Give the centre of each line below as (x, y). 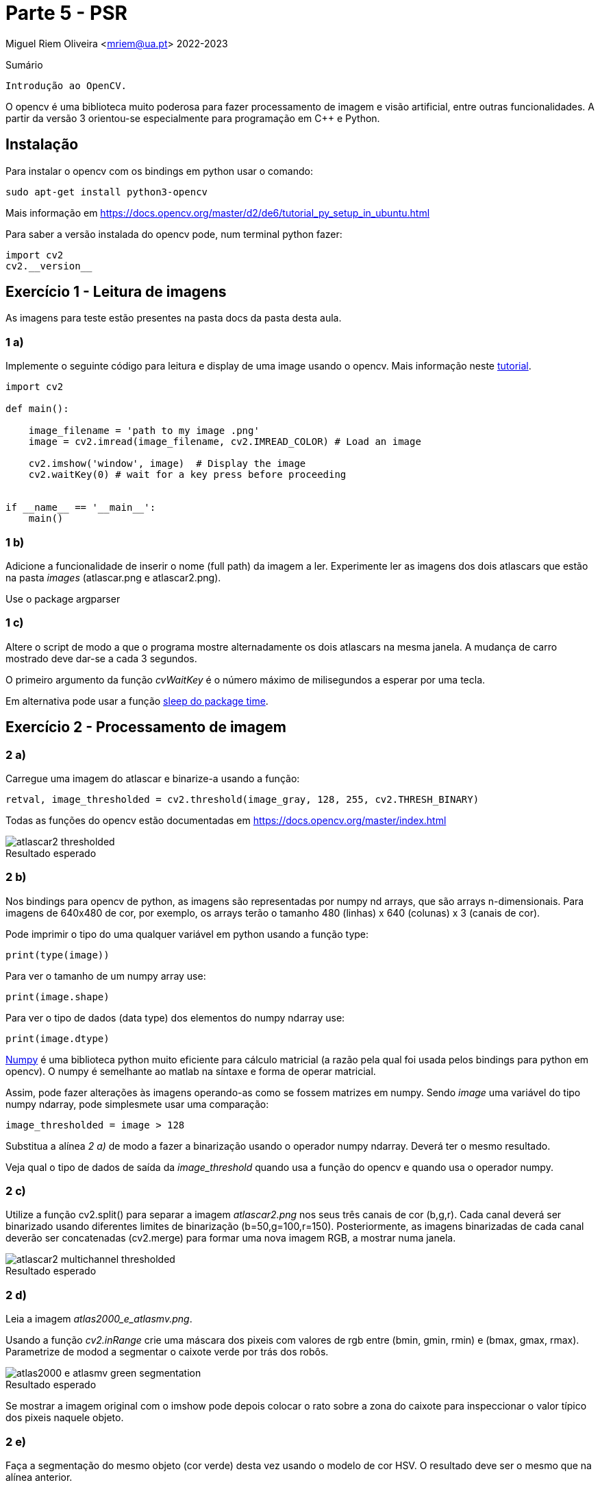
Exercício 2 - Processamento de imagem (146, 727)
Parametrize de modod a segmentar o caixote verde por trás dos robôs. (167, 1352)
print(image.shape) (58, 996)
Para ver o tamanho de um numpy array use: (106, 976)
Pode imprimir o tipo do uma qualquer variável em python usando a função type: (187, 934)
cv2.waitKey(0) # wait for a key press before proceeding (187, 475)
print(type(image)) (58, 955)
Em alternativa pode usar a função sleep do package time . (137, 701)
